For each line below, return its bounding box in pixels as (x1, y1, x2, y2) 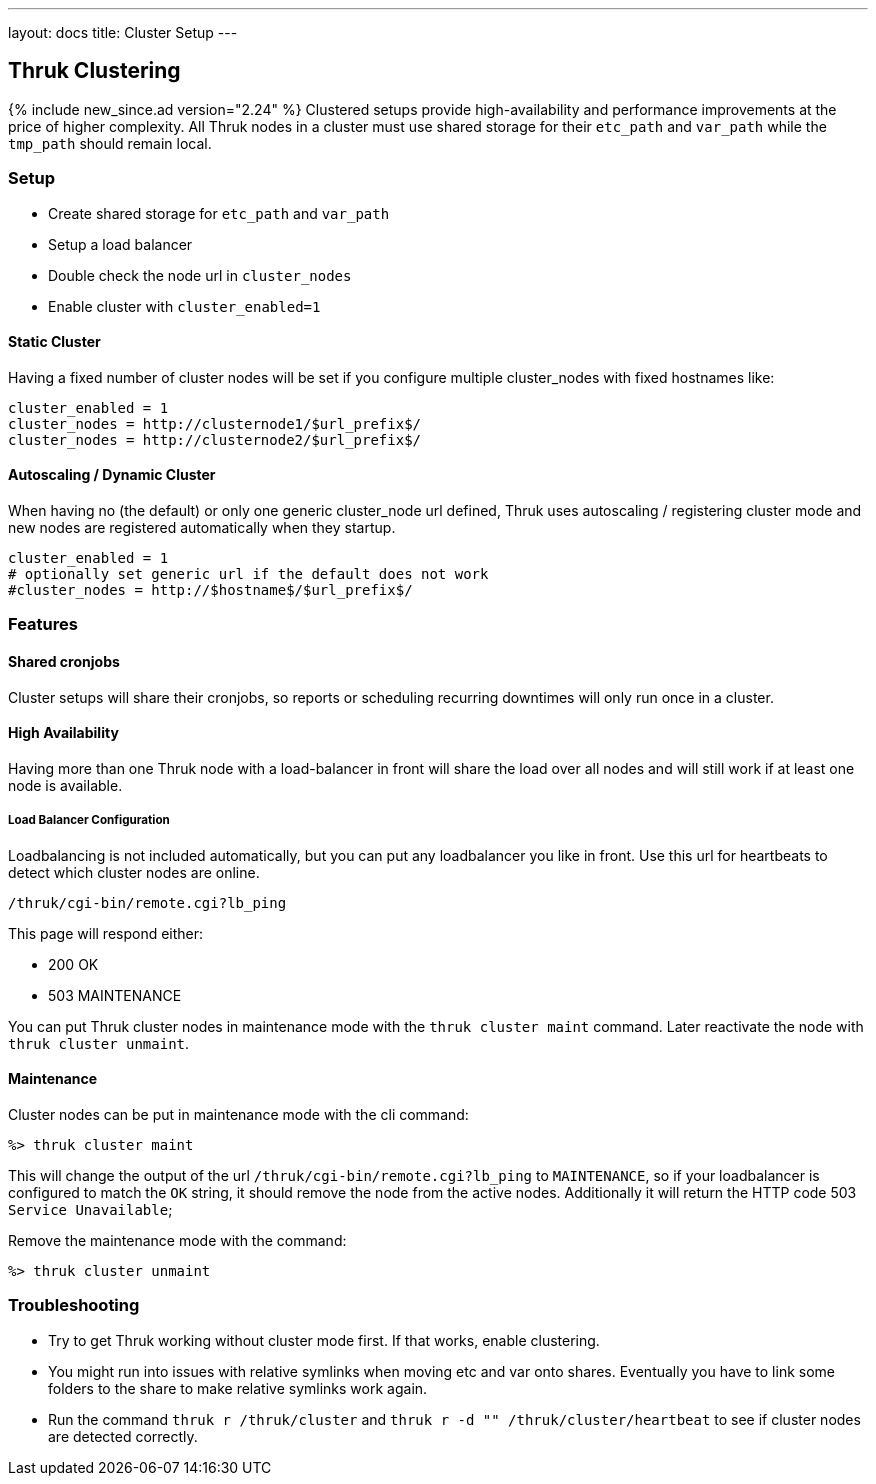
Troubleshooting (8, 1295, 140, 1316)
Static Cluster (8, 333, 101, 351)
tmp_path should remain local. (8, 134, 212, 152)
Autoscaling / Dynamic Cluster (8, 466, 216, 484)
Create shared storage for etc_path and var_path (48, 204, 390, 222)
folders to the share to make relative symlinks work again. (48, 1379, 428, 1397)
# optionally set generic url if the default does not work (8, 566, 489, 583)
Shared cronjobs (8, 653, 120, 671)
